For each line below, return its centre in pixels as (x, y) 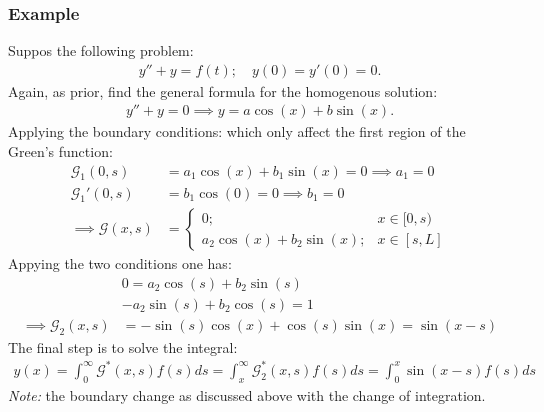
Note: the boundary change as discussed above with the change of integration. (247, 394)
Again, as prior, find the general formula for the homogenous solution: (223, 90)
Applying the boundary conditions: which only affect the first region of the (237, 131)
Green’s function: (60, 151)
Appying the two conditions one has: (120, 263)
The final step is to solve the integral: (123, 346)
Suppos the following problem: (101, 50)
